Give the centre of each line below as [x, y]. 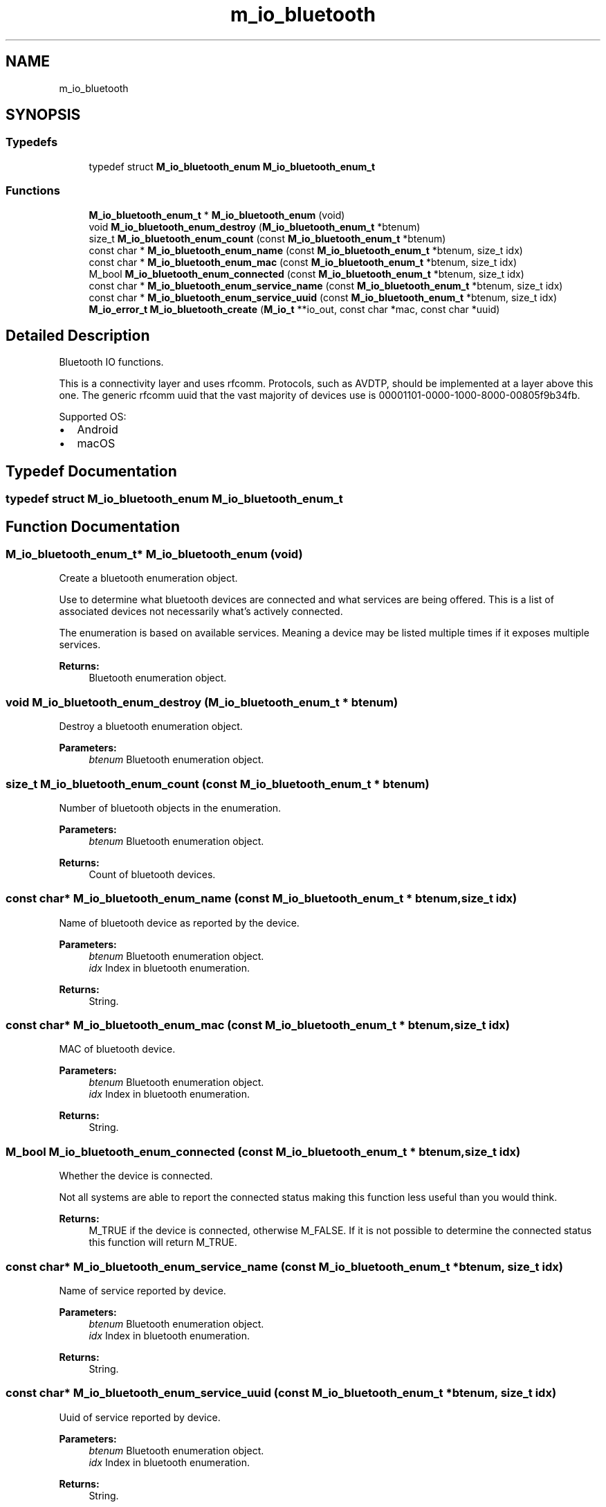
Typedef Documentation [91, 471]
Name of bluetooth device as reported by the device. [179, 922]
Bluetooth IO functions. [111, 362]
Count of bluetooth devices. [152, 874]
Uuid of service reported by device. [140, 1417]
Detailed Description [78, 335]
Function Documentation [93, 526]
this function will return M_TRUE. [163, 1242]
